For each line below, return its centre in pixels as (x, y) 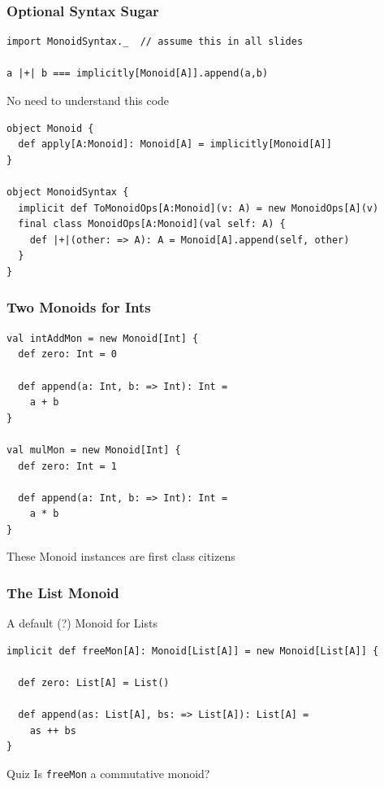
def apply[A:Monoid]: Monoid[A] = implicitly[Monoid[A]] (175, 144)
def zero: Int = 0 (68, 354)
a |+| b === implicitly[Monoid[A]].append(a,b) (138, 74)
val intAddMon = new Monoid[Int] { (103, 338)
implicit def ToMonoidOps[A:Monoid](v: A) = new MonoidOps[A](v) (198, 208)
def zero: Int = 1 (68, 466)
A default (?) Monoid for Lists (82, 623)
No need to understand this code (88, 100)
